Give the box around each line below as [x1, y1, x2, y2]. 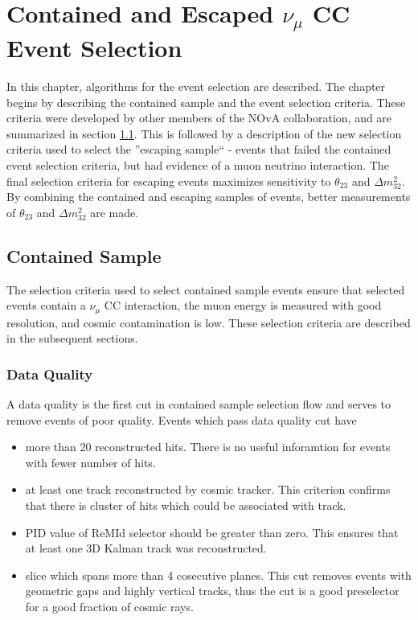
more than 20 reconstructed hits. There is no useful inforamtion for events [25, 438, 391, 455]
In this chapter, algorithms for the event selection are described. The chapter [6, 78, 386, 95]
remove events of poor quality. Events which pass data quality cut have [6, 411, 357, 428]
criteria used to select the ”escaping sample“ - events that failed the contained [6, 141, 391, 158]
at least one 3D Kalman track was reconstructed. [25, 540, 267, 556]
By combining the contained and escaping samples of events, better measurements [6, 188, 411, 205]
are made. [90, 203, 139, 220]
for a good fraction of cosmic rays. [25, 597, 194, 614]
